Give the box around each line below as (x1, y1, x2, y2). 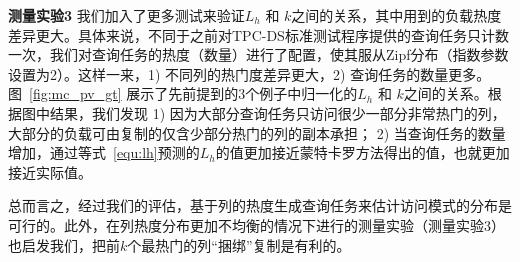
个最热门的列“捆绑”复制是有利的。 (127, 234, 351, 255)
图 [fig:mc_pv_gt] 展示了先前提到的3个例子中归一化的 (8, 83, 358, 104)
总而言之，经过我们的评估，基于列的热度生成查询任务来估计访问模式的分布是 (8, 195, 512, 216)
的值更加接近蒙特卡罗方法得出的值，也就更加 (215, 142, 510, 163)
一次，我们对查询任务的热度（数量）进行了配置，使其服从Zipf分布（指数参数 (8, 44, 509, 65)
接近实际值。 (8, 161, 92, 182)
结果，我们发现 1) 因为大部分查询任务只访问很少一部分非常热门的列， (49, 102, 506, 123)
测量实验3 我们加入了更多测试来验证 (8, 5, 245, 25)
